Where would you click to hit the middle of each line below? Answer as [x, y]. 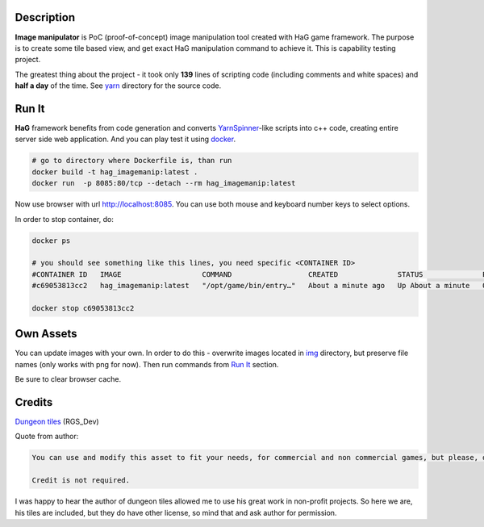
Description [45, 17]
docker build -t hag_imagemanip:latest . [115, 172]
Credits [34, 402]
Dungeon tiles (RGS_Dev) [57, 422]
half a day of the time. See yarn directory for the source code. [118, 86]
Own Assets [46, 334]
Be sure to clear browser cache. [68, 379]
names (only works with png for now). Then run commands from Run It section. [147, 364]
